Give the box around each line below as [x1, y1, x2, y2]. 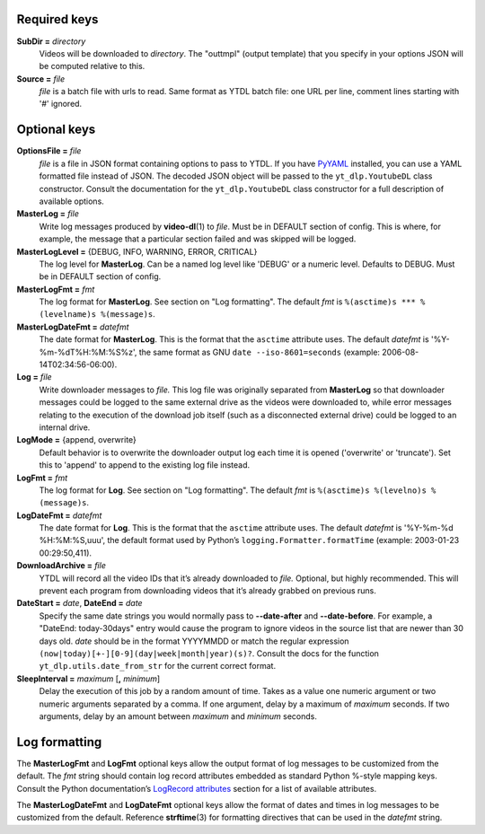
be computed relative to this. [39, 61, 145, 72]
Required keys [16, 12, 99, 27]
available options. [39, 196, 105, 206]
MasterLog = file [16, 208, 80, 219]
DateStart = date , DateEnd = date [16, 598, 143, 609]
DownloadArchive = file [16, 560, 107, 571]
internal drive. [39, 422, 91, 433]
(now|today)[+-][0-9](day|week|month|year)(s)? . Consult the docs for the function [39, 648, 379, 659]
